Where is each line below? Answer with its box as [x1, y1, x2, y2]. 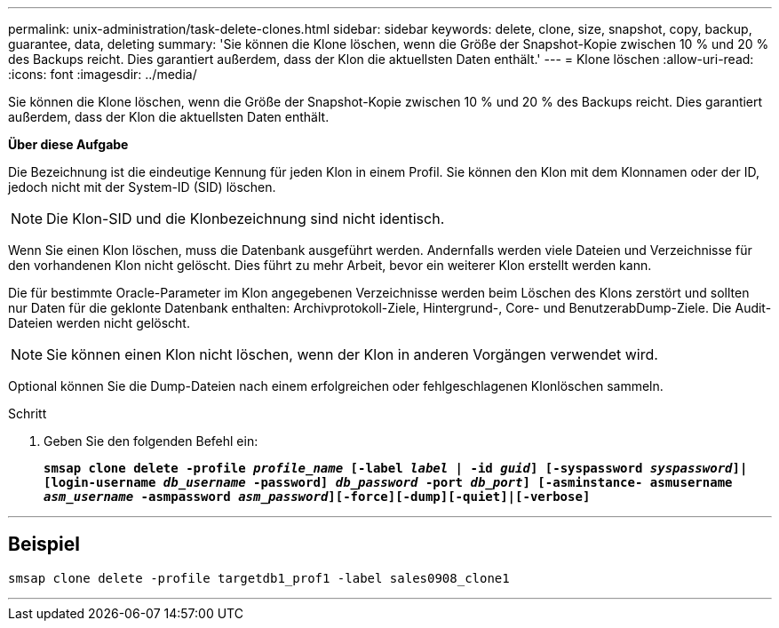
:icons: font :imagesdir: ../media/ [8, 67, 197, 82]
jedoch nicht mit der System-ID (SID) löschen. [8, 179, 276, 195]
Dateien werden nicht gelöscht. [8, 315, 190, 330]
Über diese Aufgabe [8, 137, 129, 152]
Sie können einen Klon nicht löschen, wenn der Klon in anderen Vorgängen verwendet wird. [46, 346, 658, 363]
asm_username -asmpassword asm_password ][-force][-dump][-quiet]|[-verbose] [44, 489, 591, 504]
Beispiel [8, 533, 80, 556]
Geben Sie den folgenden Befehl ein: [44, 433, 258, 449]
